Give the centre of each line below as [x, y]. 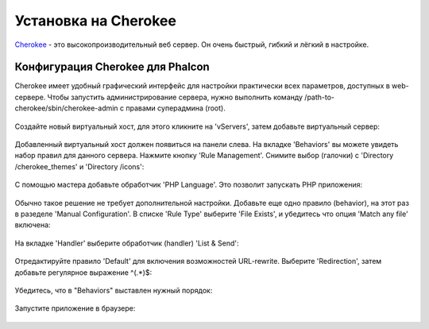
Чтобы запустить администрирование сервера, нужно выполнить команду [175, 97]
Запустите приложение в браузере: [75, 308]
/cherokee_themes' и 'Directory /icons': [79, 166]
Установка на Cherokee [95, 21]
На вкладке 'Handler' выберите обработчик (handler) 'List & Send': [127, 243]
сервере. [30, 97]
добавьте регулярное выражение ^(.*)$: [83, 272]
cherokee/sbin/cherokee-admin [66, 108]
